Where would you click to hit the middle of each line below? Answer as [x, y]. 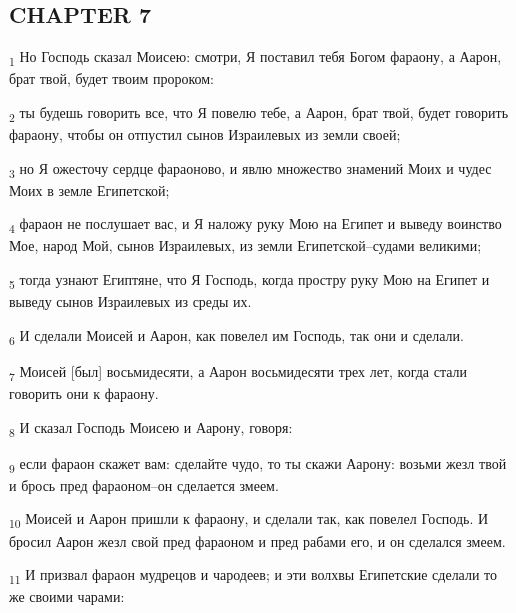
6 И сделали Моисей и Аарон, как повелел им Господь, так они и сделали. [236, 336]
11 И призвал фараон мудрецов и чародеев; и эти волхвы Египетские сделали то [253, 575]
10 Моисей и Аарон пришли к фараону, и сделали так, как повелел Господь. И [249, 520]
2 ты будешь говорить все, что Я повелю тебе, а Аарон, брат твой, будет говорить [259, 113]
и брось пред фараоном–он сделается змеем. [144, 484]
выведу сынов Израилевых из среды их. [130, 301]
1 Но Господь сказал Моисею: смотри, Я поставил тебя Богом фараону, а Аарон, [255, 57]
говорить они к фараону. [84, 393]
